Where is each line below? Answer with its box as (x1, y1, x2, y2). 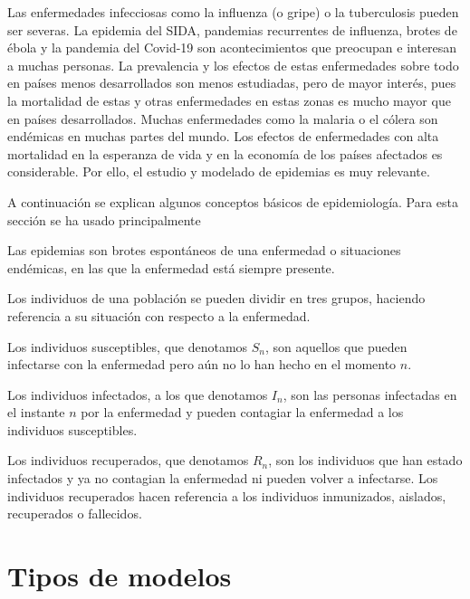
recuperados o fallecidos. (7, 504, 142, 523)
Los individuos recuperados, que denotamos (7, 451, 249, 470)
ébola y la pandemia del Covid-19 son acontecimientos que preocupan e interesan (7, 38, 457, 57)
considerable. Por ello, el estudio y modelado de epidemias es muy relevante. (7, 162, 430, 181)
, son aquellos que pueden (265, 337, 408, 356)
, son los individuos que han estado (268, 451, 463, 470)
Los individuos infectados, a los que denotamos (7, 385, 268, 404)
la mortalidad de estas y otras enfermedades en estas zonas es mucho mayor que (7, 90, 451, 109)
